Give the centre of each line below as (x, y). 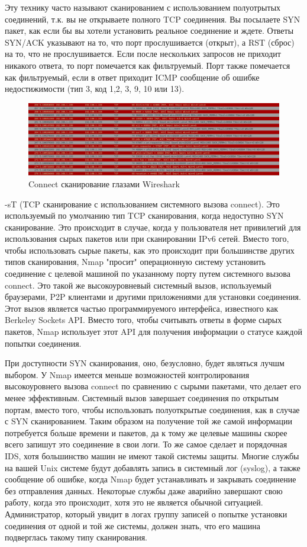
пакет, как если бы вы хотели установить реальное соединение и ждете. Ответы (149, 31)
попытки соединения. (43, 343)
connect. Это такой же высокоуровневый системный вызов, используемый (138, 285)
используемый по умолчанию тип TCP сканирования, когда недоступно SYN (144, 215)
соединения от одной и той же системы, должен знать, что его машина (133, 525)
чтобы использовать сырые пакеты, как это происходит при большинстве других (150, 250)
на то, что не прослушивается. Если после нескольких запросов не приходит (143, 54)
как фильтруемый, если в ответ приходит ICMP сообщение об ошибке (132, 77)
